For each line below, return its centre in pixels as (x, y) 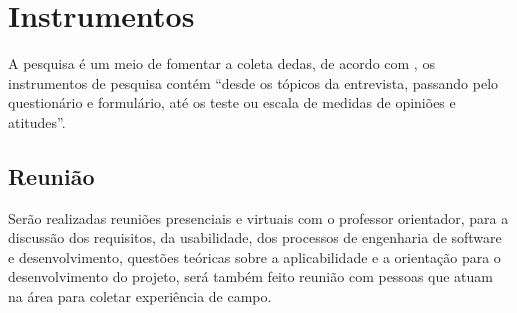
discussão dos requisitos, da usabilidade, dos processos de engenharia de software (255, 237)
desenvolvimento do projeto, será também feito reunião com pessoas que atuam (251, 276)
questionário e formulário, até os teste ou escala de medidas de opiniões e (232, 102)
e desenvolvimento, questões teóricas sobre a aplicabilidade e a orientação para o (254, 256)
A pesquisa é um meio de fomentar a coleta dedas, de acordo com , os (221, 63)
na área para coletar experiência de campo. (140, 296)
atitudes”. (37, 121)
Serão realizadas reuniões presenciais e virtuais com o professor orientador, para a (258, 217)
